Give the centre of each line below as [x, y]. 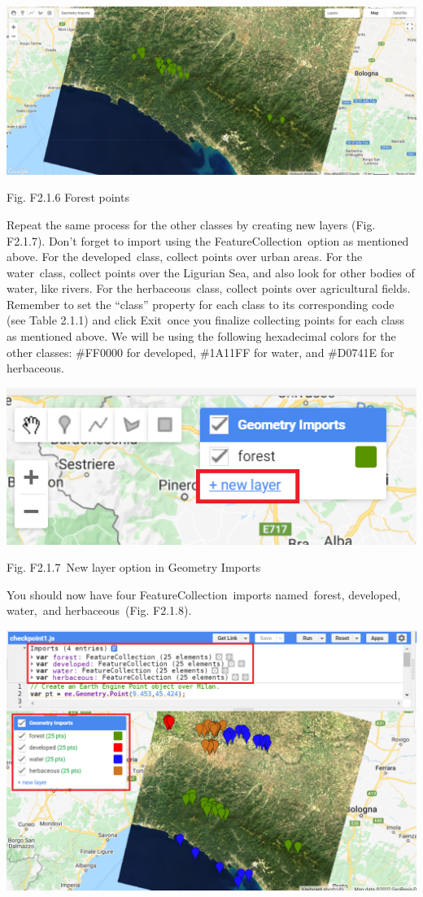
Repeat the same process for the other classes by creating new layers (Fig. [191, 224]
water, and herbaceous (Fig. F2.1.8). [99, 610]
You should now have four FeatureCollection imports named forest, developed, [204, 594]
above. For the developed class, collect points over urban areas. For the [185, 257]
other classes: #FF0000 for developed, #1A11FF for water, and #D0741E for [201, 352]
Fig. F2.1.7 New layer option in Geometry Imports [134, 567]
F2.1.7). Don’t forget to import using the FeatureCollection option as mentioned [208, 240]
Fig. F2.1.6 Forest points [68, 197]
